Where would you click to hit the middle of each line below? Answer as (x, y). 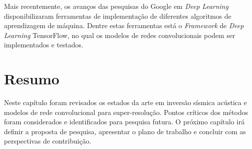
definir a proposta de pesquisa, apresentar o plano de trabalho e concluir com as (125, 131)
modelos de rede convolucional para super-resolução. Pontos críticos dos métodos (126, 112)
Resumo (32, 79)
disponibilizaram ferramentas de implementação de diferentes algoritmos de (118, 16)
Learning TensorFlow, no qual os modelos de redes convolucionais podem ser (120, 35)
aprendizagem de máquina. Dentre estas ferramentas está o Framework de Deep (124, 25)
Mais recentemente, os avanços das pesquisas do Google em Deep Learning (116, 6)
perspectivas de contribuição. (48, 141)
